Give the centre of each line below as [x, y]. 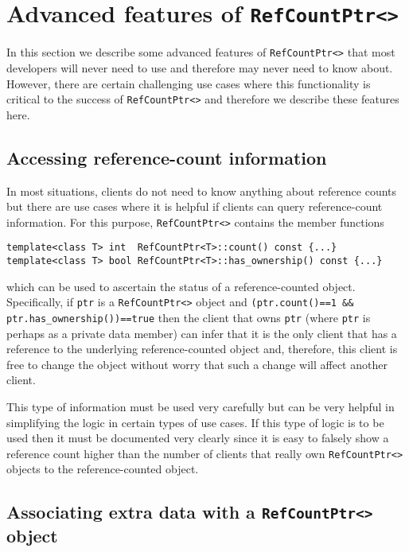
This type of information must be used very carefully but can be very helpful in [201, 406]
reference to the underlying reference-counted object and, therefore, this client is [202, 349]
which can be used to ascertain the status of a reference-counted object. [181, 286]
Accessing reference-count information [167, 157]
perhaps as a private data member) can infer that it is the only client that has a [202, 333]
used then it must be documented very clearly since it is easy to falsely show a [198, 438]
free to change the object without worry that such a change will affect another [197, 364]
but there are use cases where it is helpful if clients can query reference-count [195, 206]
